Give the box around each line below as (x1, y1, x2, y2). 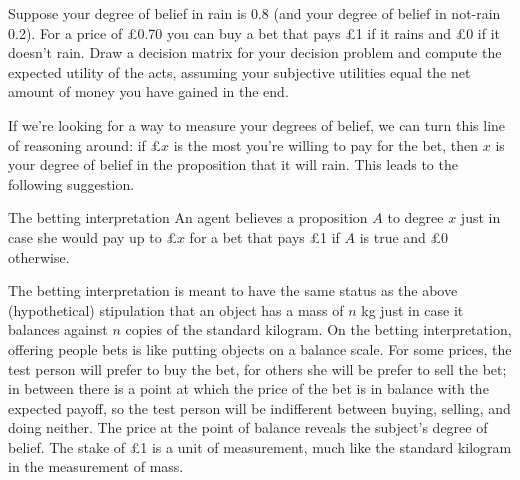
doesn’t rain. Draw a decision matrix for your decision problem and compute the (8, 42, 502, 63)
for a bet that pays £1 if (189, 226, 340, 247)
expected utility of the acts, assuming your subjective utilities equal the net (8, 61, 471, 82)
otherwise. (8, 246, 70, 267)
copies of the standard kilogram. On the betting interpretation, (125, 319, 512, 340)
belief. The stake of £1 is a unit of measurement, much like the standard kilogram (8, 436, 512, 457)
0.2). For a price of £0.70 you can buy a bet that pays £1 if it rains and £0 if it (8, 22, 501, 43)
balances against (8, 319, 108, 340)
